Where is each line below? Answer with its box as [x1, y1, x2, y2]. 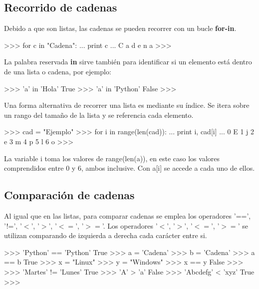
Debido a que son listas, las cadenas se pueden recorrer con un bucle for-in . [4, 23, 237, 33]
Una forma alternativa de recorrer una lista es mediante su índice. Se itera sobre [4, 100, 250, 110]
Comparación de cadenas [4, 187, 135, 203]
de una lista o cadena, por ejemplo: [4, 66, 111, 76]
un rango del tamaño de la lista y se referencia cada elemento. [4, 109, 194, 120]
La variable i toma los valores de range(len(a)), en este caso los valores [4, 153, 220, 163]
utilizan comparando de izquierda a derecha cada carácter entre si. [4, 230, 207, 241]
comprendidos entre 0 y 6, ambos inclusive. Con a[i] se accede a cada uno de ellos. [4, 163, 255, 173]
